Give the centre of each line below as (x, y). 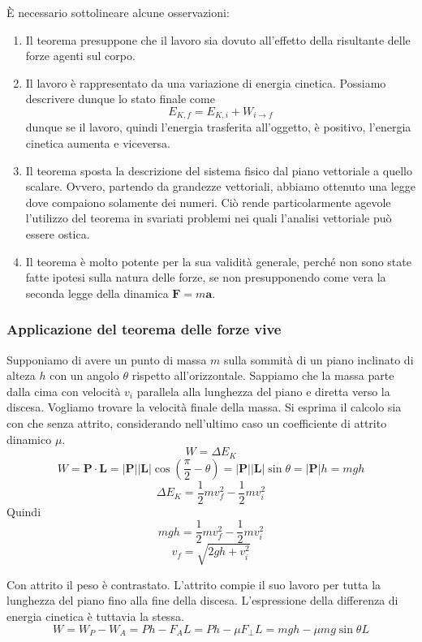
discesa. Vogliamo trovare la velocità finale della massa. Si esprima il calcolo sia (204, 407)
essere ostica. (58, 233)
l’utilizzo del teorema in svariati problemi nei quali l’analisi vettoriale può (209, 218)
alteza (21, 375)
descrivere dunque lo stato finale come (120, 99)
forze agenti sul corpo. (80, 56)
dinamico (29, 439)
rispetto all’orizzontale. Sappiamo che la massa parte (263, 375)
